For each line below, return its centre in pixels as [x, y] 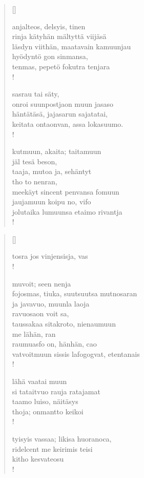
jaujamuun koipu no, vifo [52, 202]
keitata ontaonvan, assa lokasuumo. [68, 123]
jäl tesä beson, [35, 161]
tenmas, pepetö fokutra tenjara [61, 66]
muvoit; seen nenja [42, 283]
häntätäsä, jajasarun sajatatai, [60, 114]
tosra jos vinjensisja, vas [50, 256]
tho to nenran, [35, 181]
